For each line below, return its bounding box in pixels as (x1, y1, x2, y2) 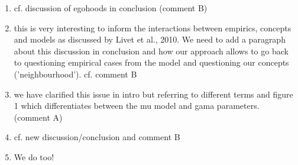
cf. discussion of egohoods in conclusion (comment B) (14, 2, 208, 14)
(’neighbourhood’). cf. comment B (14, 67, 137, 80)
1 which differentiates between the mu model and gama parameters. (14, 99, 260, 112)
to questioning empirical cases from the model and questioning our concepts (14, 56, 289, 69)
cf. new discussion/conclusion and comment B (14, 131, 180, 143)
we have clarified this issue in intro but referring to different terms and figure (14, 88, 293, 100)
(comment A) (14, 111, 63, 123)
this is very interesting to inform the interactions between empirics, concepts (14, 21, 291, 34)
